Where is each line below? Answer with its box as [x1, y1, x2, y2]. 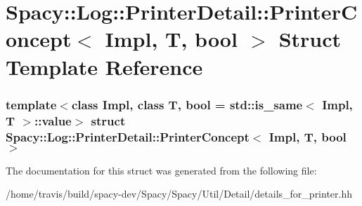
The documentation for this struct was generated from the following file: [6, 163, 317, 177]
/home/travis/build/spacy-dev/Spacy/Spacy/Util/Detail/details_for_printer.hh [6, 186, 353, 201]
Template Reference [6, 52, 203, 81]
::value [34, 111, 72, 129]
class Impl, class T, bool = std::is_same [71, 95, 303, 113]
